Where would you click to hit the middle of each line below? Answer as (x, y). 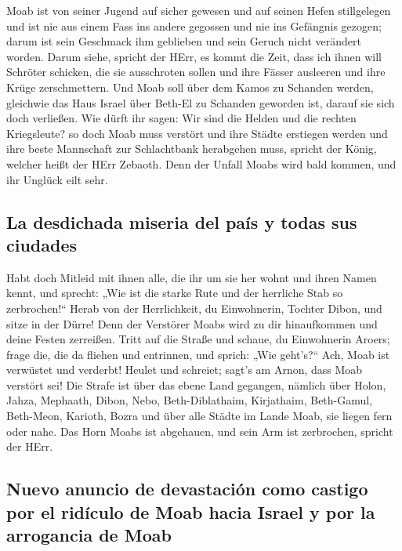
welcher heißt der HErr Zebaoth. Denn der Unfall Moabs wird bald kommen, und (201, 163)
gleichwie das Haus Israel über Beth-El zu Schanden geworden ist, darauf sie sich (201, 102)
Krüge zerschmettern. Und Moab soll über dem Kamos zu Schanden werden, (190, 87)
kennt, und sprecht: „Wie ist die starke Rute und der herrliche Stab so (175, 293)
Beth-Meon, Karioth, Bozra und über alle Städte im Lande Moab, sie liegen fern (199, 416)
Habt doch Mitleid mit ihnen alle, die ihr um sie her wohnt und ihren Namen (192, 277)
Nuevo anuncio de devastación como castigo (187, 489)
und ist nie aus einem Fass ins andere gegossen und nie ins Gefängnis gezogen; (194, 25)
